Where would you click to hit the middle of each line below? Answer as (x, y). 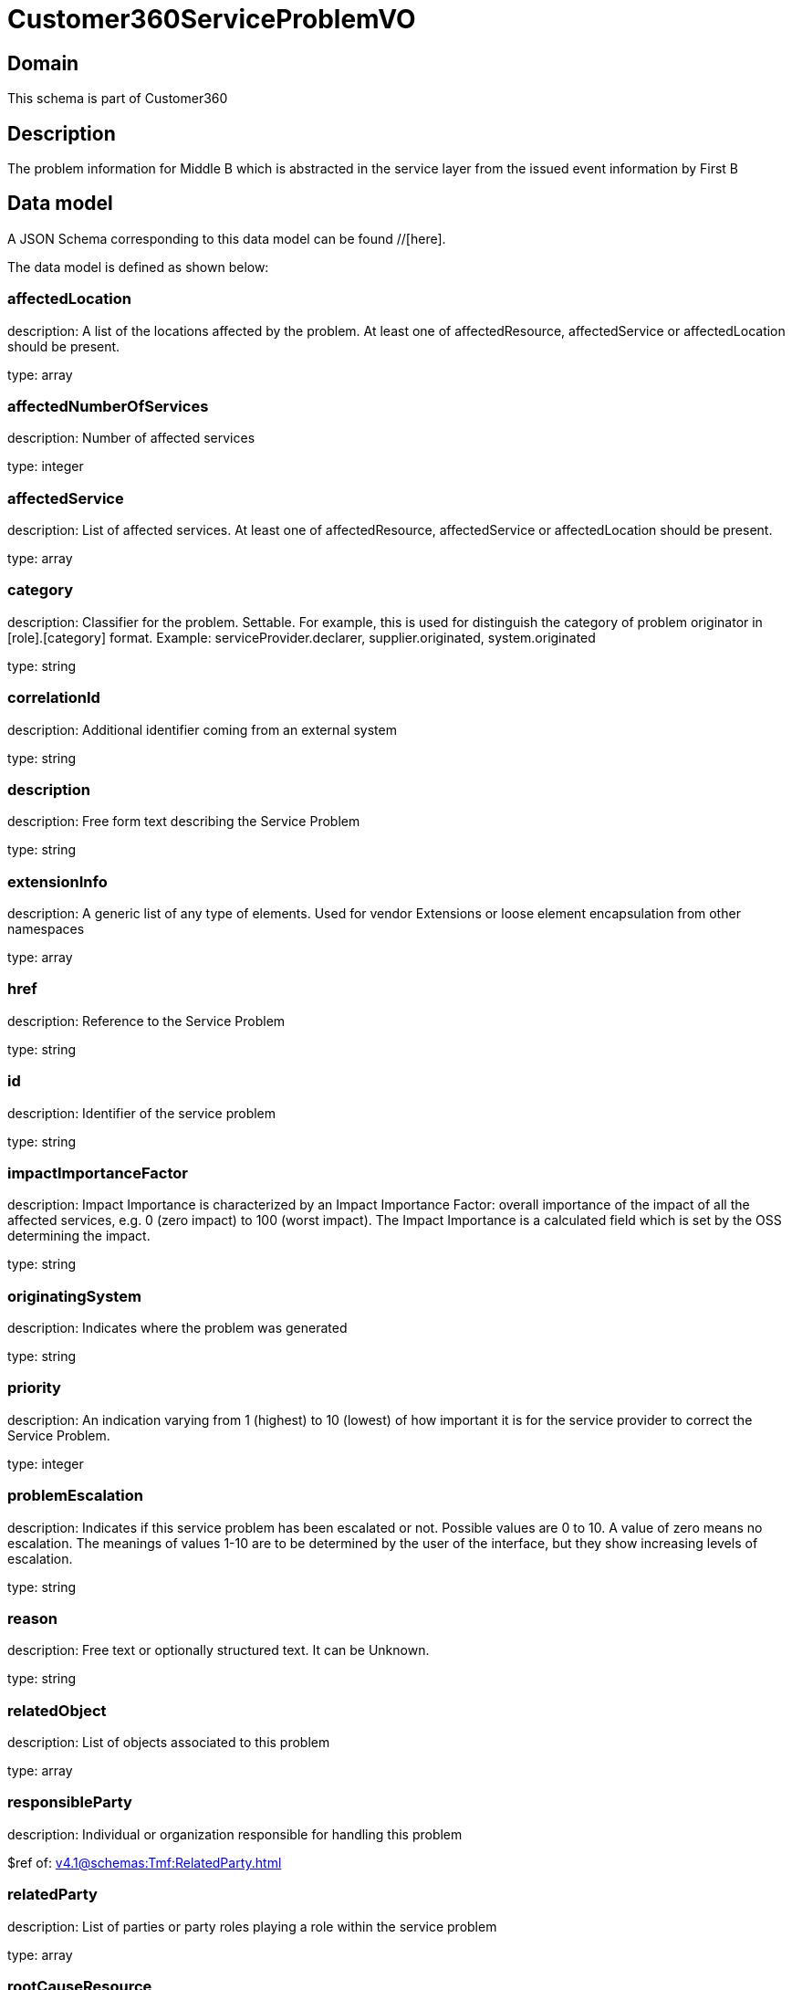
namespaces (46, 929)
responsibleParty (70, 1802)
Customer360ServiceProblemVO (212, 19)
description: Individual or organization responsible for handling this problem (235, 1834)
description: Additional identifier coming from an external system (202, 729)
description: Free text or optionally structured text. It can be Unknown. (219, 1650)
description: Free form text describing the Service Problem (184, 822)
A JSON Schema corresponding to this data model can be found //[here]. (227, 238)
